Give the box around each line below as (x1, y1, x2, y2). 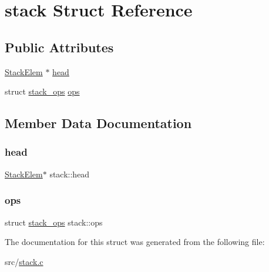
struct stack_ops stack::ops (5, 216, 103, 228)
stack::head (49, 167, 90, 180)
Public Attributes (5, 38, 114, 56)
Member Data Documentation (5, 114, 192, 132)
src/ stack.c (5, 255, 43, 267)
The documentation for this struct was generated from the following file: (5, 236, 265, 248)
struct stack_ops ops (5, 85, 80, 98)
